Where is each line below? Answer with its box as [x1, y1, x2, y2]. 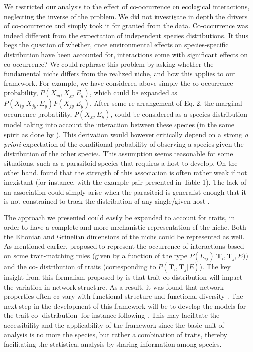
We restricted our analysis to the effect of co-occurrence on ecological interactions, [4, 1, 250, 11]
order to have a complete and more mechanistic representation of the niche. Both [4, 222, 246, 232]
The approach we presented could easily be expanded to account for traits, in [4, 212, 235, 222]
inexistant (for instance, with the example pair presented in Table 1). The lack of [4, 176, 246, 187]
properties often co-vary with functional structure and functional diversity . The [4, 291, 243, 301]
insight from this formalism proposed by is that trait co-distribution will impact [4, 272, 243, 282]
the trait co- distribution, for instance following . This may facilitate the [4, 310, 220, 320]
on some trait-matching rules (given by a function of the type [4, 251, 187, 261]
